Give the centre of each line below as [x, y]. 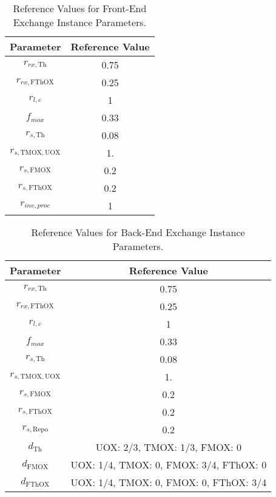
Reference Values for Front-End [80, 8]
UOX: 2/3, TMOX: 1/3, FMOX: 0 [168, 447]
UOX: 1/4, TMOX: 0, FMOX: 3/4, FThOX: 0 [169, 465]
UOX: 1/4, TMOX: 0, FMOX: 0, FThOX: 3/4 [169, 482]
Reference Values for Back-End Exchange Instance [138, 232]
